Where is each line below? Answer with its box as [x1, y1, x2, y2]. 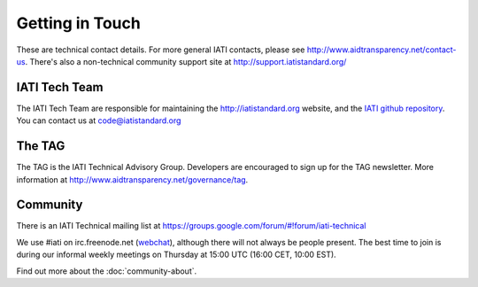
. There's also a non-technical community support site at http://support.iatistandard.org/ [25, 56, 347, 66]
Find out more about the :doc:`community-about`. [16, 266, 197, 276]
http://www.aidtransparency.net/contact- [306, 44, 457, 55]
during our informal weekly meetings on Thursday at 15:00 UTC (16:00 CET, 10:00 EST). [16, 249, 336, 260]
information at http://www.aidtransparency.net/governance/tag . [16, 174, 249, 185]
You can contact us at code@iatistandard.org [16, 115, 181, 126]
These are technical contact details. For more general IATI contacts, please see [16, 44, 305, 55]
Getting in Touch [16, 13, 141, 33]
